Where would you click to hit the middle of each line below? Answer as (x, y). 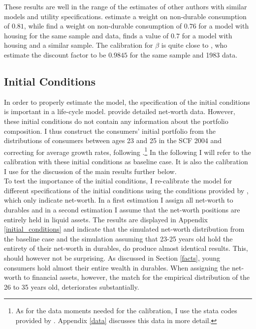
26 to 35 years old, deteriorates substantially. (72, 286)
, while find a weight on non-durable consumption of (103, 26)
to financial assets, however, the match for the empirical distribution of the (137, 277)
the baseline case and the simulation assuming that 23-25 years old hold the (118, 238)
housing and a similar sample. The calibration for (79, 45)
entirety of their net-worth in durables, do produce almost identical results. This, (126, 248)
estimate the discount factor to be (55, 54)
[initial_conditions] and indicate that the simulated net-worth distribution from (124, 229)
